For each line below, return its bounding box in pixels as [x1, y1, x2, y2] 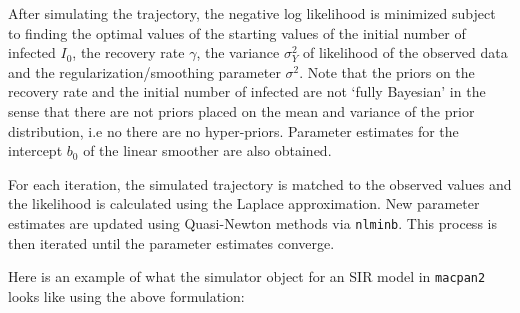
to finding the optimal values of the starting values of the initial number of [8, 22, 466, 43]
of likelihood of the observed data [303, 42, 508, 63]
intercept [8, 140, 63, 161]
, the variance [196, 42, 280, 63]
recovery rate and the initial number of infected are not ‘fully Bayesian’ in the [8, 81, 486, 102]
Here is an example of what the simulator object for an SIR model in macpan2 [8, 266, 486, 287]
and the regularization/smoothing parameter [8, 61, 281, 82]
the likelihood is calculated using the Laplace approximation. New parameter [8, 193, 480, 214]
